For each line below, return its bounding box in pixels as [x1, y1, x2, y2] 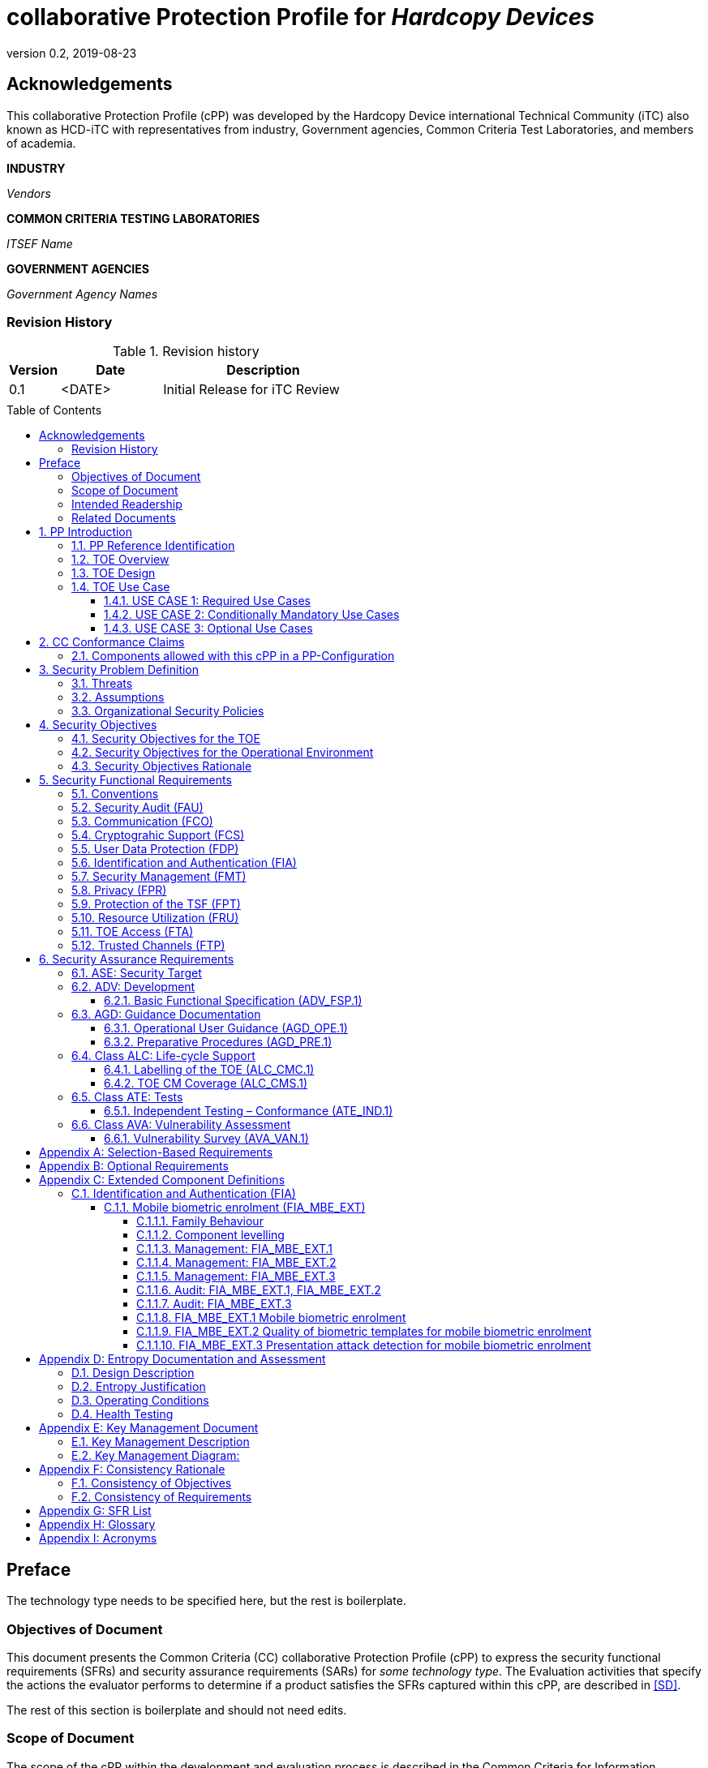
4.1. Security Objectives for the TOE [71, 732, 260, 746]
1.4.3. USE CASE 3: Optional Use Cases [104, 621, 313, 636]
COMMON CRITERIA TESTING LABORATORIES [6, 211, 260, 225]
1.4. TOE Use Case [71, 580, 170, 594]
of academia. [6, 135, 76, 150]
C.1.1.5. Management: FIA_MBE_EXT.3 [136, 1269, 336, 1284]
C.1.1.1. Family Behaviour [136, 1214, 264, 1229]
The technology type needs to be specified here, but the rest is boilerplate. [6, 1594, 406, 1608]
